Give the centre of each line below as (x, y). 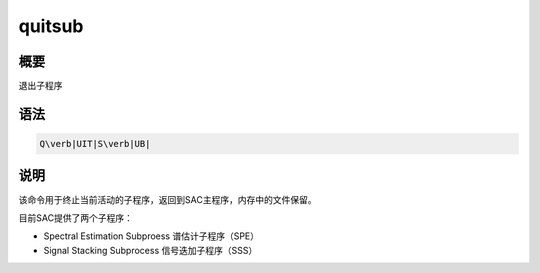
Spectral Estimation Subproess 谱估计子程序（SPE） (151, 236)
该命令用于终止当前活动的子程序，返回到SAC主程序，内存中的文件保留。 (167, 199)
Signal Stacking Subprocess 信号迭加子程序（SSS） (150, 250)
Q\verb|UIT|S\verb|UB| (95, 144)
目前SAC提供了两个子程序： (76, 217)
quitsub (51, 26)
